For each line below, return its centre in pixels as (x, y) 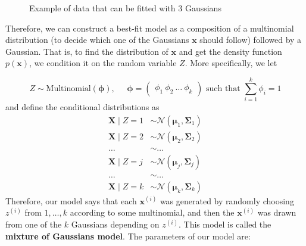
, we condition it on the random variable (103, 63)
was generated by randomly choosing (227, 200)
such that (223, 88)
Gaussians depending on (115, 224)
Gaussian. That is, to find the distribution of (87, 51)
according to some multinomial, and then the (152, 212)
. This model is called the (225, 224)
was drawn (277, 212)
